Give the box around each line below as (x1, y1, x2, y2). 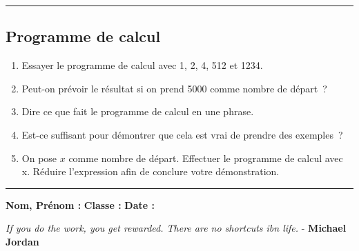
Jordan (6, 234, 39, 248)
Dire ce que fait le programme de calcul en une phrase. (21, 104, 254, 119)
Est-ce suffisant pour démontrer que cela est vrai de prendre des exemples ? (21, 127, 343, 141)
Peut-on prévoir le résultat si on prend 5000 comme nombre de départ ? (21, 81, 327, 95)
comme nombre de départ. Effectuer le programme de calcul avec (68, 150, 343, 165)
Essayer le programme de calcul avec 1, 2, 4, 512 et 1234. (21, 58, 263, 72)
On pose (21, 150, 57, 165)
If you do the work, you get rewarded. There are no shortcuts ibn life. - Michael (6, 221, 347, 235)
